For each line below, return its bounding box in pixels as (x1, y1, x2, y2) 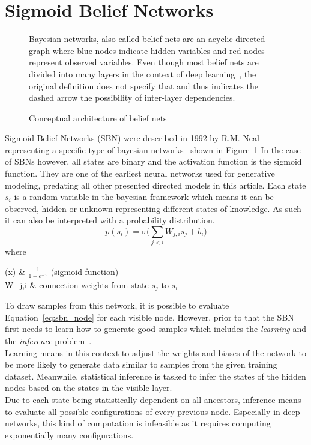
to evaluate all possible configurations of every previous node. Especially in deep (5, 405, 300, 417)
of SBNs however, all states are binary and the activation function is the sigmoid (5, 155, 302, 168)
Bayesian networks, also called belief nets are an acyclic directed (29, 32, 265, 45)
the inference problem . (5, 335, 92, 347)
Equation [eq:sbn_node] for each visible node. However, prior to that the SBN (5, 310, 294, 323)
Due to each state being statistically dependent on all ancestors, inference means (5, 393, 301, 405)
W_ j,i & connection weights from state (5, 278, 149, 291)
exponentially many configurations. (5, 428, 134, 441)
